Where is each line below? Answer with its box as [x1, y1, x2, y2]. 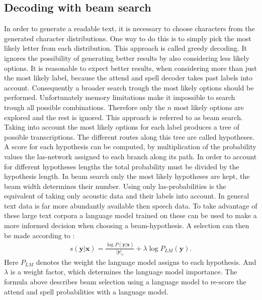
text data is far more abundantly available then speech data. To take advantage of [4, 200, 257, 211]
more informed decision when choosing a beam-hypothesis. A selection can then [4, 220, 249, 231]
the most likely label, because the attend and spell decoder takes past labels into [4, 72, 252, 83]
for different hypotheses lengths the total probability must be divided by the [4, 161, 239, 171]
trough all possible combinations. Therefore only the [4, 102, 165, 112]
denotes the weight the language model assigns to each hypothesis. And [36, 256, 256, 267]
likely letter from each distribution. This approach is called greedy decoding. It [4, 43, 247, 53]
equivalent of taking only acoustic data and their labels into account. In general [4, 190, 249, 201]
